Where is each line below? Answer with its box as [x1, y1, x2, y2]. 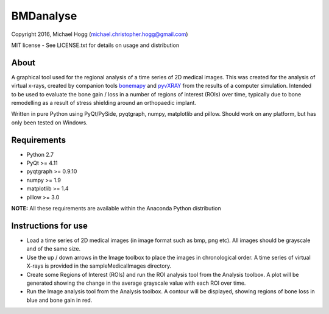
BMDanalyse [11, 9, 77, 23]
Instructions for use [11, 220, 88, 231]
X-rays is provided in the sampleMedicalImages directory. [26, 262, 172, 269]
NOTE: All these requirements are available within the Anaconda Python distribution [11, 205, 222, 212]
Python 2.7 [26, 151, 54, 158]
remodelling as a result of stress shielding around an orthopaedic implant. [11, 99, 196, 107]
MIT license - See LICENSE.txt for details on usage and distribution [11, 41, 180, 49]
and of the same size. [26, 245, 81, 252]
